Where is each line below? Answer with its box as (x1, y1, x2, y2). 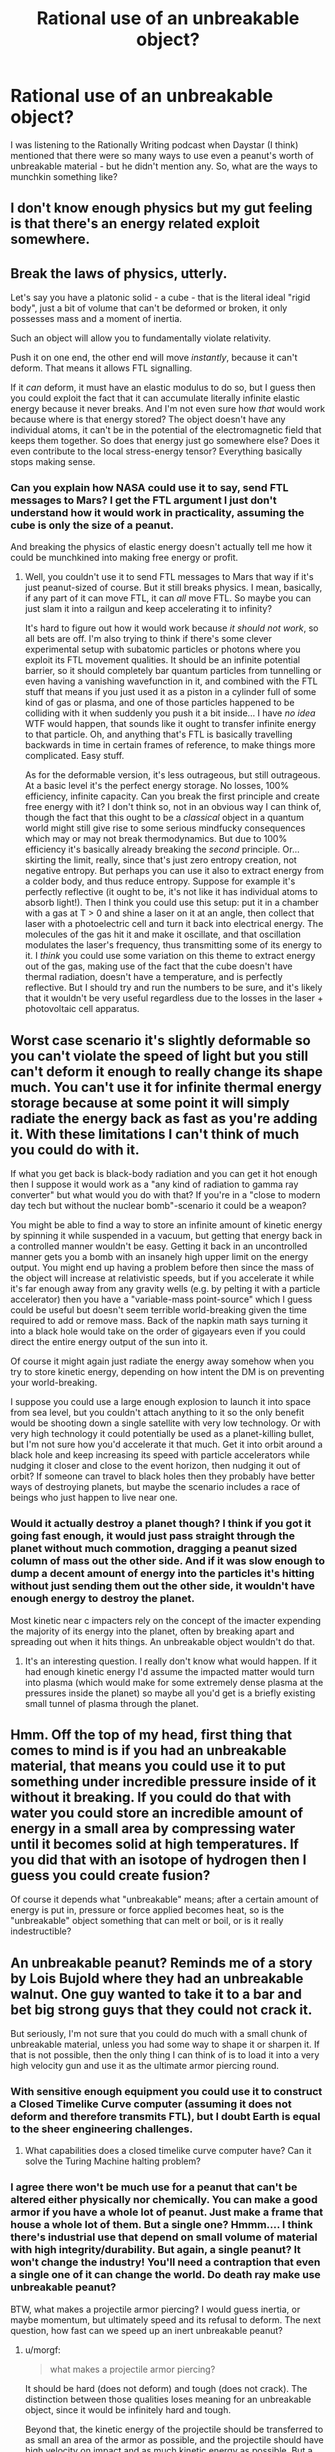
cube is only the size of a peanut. (10, 518, 175, 532)
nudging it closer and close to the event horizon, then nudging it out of (10, 1460, 301, 1472)
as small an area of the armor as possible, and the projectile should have (24, 2433, 324, 2446)
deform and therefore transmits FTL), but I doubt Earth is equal (10, 2110, 321, 2124)
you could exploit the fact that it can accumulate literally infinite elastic (10, 392, 301, 404)
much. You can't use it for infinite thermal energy (10, 1078, 322, 1096)
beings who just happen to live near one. (10, 1492, 178, 1504)
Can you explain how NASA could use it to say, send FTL (10, 481, 289, 495)
